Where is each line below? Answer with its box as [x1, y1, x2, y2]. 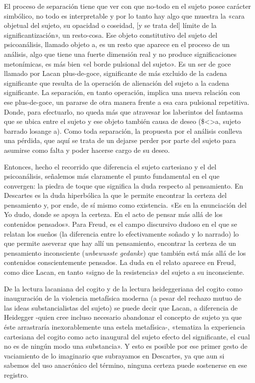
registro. [4, 369, 28, 380]
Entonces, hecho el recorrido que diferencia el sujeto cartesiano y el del [4, 161, 217, 171]
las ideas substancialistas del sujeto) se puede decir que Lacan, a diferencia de [4, 302, 238, 312]
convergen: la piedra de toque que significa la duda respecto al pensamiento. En [4, 180, 243, 191]
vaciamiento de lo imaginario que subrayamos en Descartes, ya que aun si [4, 350, 225, 360]
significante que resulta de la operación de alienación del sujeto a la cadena [4, 77, 229, 88]
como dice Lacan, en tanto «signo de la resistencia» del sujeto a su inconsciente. [4, 267, 245, 277]
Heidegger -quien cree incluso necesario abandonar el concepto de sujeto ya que [4, 312, 242, 322]
